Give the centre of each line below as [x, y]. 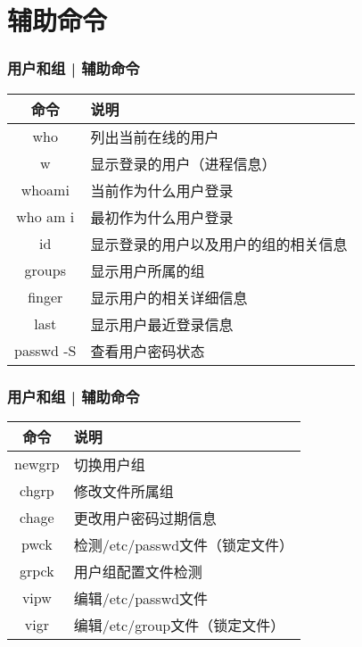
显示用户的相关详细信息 [169, 297]
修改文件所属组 [123, 491]
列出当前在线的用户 [155, 137]
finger [45, 297]
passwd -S [45, 351]
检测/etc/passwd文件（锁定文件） [184, 544]
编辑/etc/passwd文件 [141, 598]
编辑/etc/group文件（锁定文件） [179, 625]
